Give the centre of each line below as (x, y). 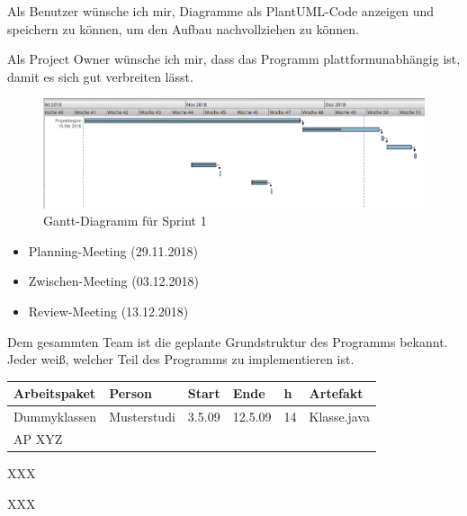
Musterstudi (142, 417)
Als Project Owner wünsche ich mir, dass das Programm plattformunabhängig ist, (234, 59)
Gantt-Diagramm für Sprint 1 (125, 221)
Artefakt (336, 393)
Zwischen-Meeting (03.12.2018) (113, 281)
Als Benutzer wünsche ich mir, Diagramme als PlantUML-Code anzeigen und (220, 11)
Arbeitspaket (55, 393)
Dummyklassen (55, 417)
